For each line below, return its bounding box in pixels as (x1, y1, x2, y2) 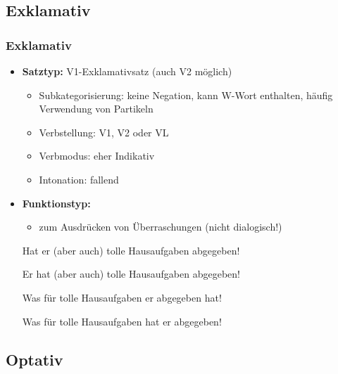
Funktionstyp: (22, 195, 91, 210)
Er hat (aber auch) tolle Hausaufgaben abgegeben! (22, 266, 240, 281)
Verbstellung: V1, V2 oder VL (39, 124, 169, 139)
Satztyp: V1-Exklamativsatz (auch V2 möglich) (22, 64, 232, 78)
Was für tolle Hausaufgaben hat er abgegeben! (22, 314, 222, 328)
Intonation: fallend (39, 172, 119, 186)
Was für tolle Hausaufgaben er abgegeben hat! (22, 290, 222, 304)
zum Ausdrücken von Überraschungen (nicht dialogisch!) (39, 219, 282, 234)
